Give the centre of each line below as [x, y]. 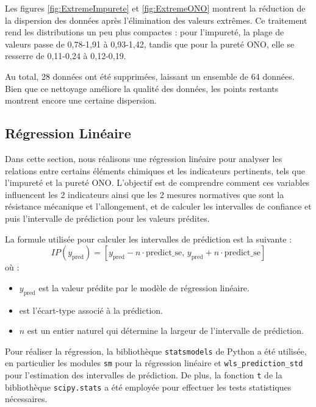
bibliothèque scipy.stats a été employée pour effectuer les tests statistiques [148, 387]
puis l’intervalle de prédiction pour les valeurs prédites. [107, 218]
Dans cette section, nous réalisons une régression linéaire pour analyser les [144, 158]
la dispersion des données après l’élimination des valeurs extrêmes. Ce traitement [156, 20]
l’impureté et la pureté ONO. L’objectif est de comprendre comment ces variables [157, 182]
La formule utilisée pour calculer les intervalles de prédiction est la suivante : [149, 239]
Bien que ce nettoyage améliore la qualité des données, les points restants [142, 88]
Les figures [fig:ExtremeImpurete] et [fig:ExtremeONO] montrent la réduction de [155, 8]
